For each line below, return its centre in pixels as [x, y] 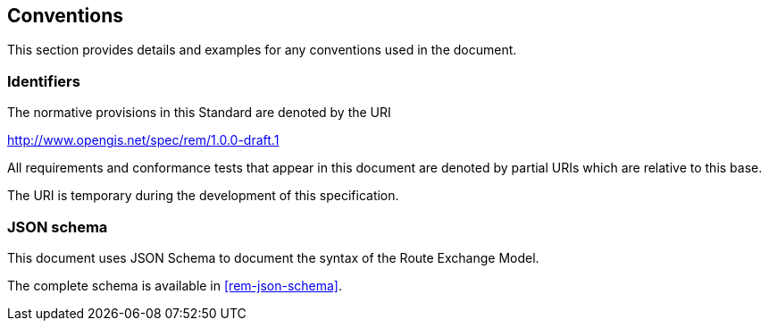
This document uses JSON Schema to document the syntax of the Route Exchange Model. [273, 257]
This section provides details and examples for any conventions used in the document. [262, 50]
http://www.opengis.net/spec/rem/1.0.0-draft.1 [143, 140]
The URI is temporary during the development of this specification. [203, 196]
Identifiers [44, 81]
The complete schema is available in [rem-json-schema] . [175, 285]
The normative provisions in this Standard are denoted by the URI [199, 113]
